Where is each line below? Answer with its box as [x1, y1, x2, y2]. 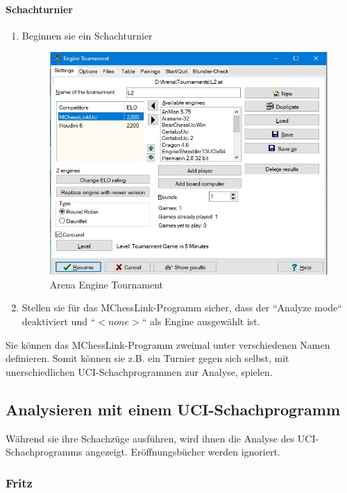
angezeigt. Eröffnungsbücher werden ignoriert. [85, 444, 280, 459]
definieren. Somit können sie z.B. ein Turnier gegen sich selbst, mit [6, 351, 289, 365]
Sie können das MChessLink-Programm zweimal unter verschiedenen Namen [6, 337, 330, 352]
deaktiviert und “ [22, 313, 96, 328]
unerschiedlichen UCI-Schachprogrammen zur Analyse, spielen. [6, 364, 273, 379]
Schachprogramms [6, 444, 83, 459]
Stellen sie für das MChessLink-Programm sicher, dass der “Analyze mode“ [22, 300, 342, 315]
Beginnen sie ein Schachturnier [22, 28, 153, 42]
